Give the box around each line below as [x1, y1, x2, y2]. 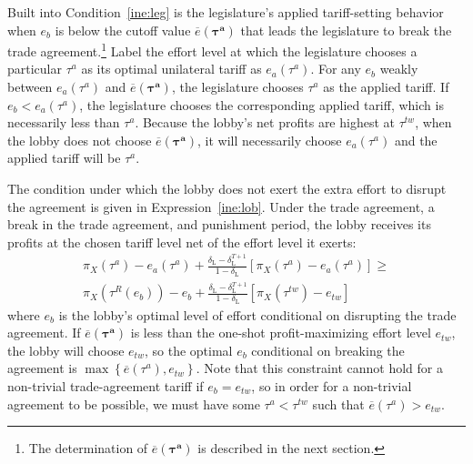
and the [394, 130, 438, 149]
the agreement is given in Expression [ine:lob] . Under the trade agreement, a [7, 197, 435, 216]
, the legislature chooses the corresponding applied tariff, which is [79, 95, 444, 114]
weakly [379, 59, 418, 78]
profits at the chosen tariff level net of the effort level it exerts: [7, 232, 357, 251]
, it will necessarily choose [196, 130, 342, 149]
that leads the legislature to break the [240, 20, 452, 39]
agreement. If [7, 323, 81, 342]
